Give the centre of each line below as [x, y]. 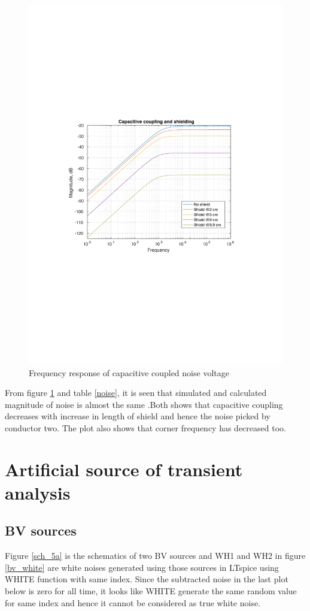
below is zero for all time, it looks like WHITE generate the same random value [151, 591]
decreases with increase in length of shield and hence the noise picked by [138, 416]
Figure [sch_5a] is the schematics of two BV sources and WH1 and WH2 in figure [155, 556]
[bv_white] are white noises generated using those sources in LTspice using [142, 567]
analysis [38, 492]
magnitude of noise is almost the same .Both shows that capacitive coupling [144, 404]
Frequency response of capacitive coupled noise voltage [129, 372]
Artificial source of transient [124, 469]
